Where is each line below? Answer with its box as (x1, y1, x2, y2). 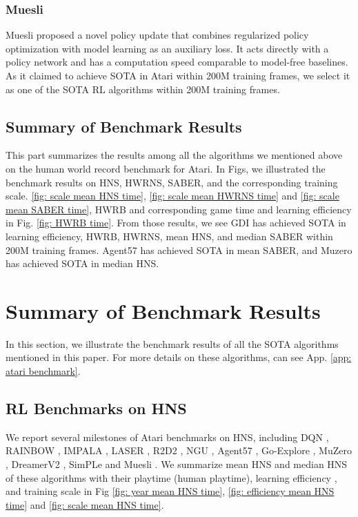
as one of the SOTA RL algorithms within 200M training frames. (6, 81, 280, 96)
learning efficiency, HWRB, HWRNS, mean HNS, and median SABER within (6, 228, 333, 243)
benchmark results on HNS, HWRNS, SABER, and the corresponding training (6, 175, 338, 189)
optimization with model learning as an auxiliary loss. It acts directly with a (6, 41, 329, 55)
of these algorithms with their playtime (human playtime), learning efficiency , (6, 470, 337, 485)
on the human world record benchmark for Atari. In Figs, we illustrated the (6, 161, 326, 175)
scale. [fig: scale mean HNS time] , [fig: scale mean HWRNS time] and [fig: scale (6, 188, 339, 203)
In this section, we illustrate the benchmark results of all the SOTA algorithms (6, 336, 339, 351)
